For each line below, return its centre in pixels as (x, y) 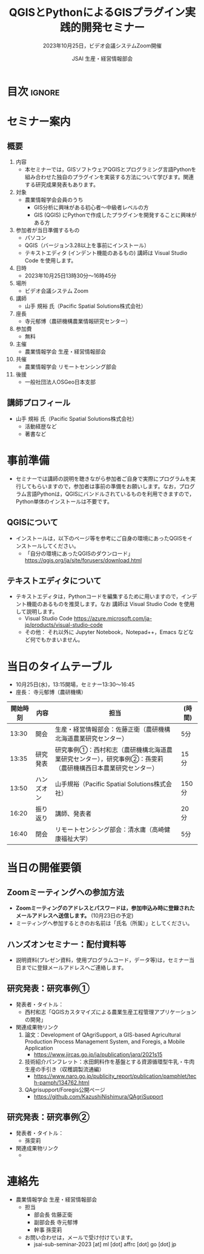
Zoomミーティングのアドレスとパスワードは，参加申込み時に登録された (105, 908)
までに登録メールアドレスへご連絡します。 (74, 968)
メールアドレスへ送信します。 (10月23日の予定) (74, 916)
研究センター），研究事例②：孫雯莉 (112, 759)
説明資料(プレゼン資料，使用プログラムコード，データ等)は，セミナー (102, 960)
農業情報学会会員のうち (54, 199)
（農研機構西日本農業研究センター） (107, 768)
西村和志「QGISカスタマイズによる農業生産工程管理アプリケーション (110, 1012)
